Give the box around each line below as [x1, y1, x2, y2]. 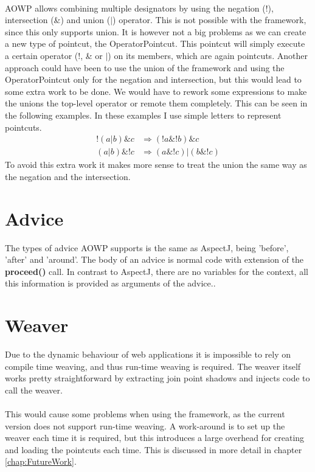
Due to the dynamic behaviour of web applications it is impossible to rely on [5, 348, 291, 360]
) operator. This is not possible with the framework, [112, 13, 306, 26]
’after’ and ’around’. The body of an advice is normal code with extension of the [5, 253, 304, 266]
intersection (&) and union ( [5, 13, 111, 26]
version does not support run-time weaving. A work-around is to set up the [5, 419, 285, 432]
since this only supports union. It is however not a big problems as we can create [5, 25, 306, 38]
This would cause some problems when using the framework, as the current [5, 407, 285, 420]
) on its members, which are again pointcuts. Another [108, 49, 308, 61]
